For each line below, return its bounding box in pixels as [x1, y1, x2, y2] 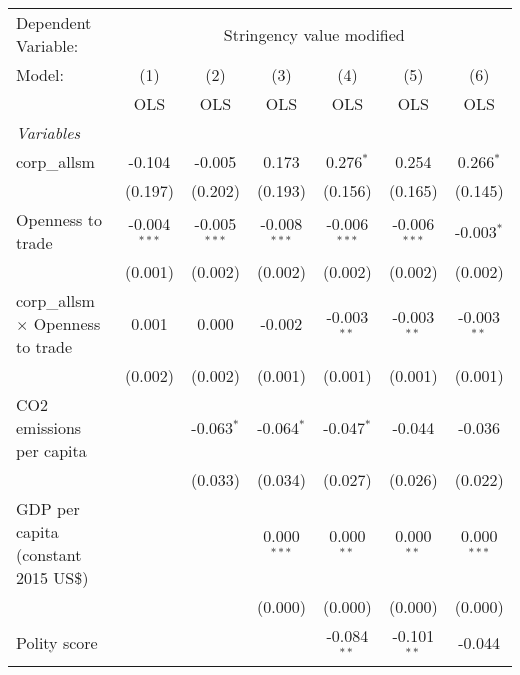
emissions [16, 416, 82, 439]
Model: [16, 63, 65, 86]
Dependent [16, 11, 92, 34]
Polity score [16, 631, 98, 655]
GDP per [16, 497, 80, 520]
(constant [16, 543, 82, 566]
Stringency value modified [223, 22, 405, 46]
